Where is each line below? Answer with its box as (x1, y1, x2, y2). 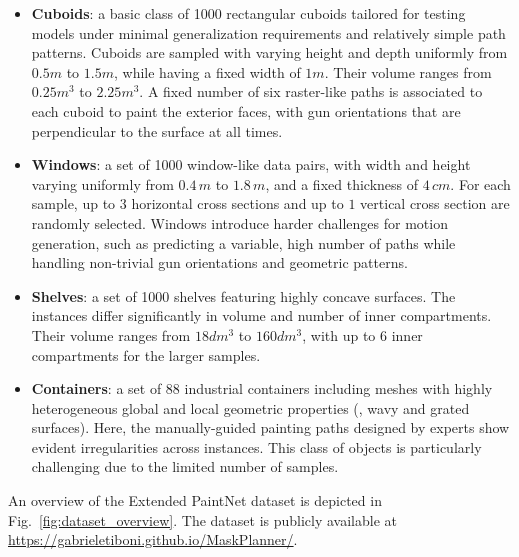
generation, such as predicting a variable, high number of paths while (31, 232, 456, 253)
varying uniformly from (31, 173, 174, 194)
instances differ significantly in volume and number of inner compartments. (31, 305, 492, 326)
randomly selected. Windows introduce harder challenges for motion (31, 212, 448, 233)
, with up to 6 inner (302, 324, 423, 345)
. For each (450, 173, 511, 194)
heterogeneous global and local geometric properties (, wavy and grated (31, 397, 470, 418)
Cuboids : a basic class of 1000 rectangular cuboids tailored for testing (31, 3, 466, 23)
